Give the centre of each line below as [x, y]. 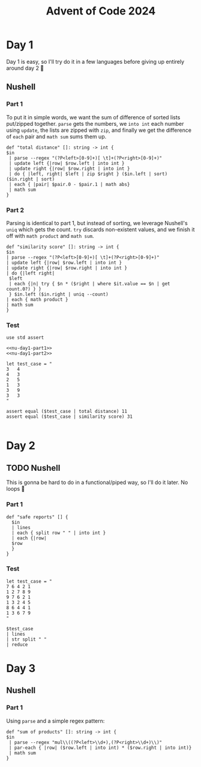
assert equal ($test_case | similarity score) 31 [70, 417]
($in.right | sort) [31, 179]
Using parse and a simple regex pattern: [55, 721]
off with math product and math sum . [50, 235]
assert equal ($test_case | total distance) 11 [67, 411]
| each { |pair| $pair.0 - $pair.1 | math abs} [69, 184]
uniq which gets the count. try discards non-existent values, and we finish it [100, 229]
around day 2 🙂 [25, 68]
